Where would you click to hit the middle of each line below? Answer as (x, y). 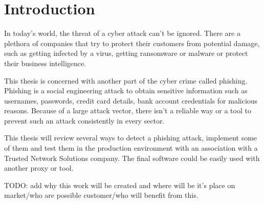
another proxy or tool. (39, 168)
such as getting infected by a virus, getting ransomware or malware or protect (126, 53)
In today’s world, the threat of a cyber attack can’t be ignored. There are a (122, 33)
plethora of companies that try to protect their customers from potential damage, (132, 43)
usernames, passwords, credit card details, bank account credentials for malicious (131, 100)
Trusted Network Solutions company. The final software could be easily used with (132, 158)
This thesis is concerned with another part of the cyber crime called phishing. (126, 80)
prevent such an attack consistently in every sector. (84, 120)
